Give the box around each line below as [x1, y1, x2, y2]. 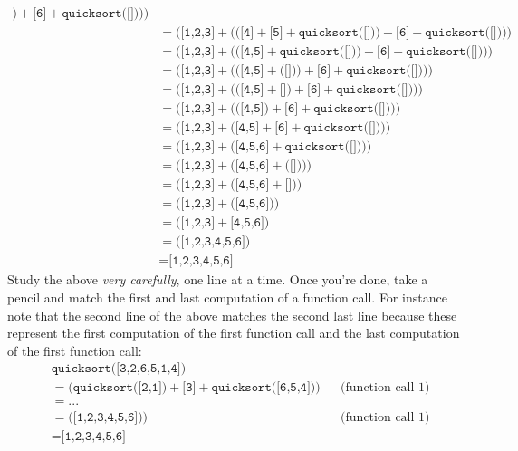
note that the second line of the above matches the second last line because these [7, 305, 457, 324]
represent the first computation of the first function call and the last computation [7, 323, 460, 342]
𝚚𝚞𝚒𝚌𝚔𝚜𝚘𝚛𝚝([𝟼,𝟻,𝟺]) [211, 381, 316, 395]
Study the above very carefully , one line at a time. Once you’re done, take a [7, 270, 428, 289]
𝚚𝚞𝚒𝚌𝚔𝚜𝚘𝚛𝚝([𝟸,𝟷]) [72, 381, 168, 395]
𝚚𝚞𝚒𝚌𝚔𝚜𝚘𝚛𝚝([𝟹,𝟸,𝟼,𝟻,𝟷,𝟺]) [51, 362, 187, 376]
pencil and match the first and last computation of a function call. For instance [7, 288, 447, 307]
